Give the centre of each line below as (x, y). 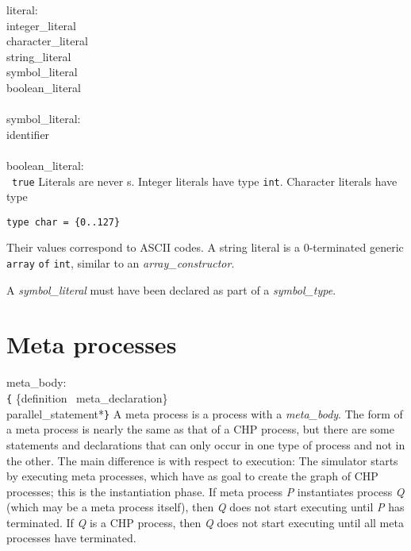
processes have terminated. (71, 538)
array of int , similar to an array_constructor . (121, 263)
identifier (28, 134)
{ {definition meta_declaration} (87, 398)
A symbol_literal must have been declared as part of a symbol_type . (171, 289)
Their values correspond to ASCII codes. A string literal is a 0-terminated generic (205, 247)
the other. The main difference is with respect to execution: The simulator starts (202, 460)
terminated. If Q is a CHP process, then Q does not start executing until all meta (205, 522)
